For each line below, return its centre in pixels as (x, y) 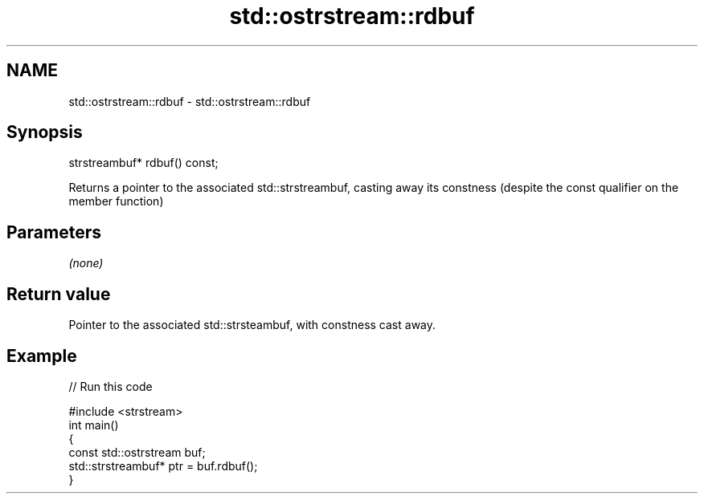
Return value (59, 294)
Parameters (54, 232)
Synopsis (45, 132)
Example (42, 356)
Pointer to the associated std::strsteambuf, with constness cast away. (252, 325)
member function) (116, 201)
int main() (94, 425)
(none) (86, 263)
